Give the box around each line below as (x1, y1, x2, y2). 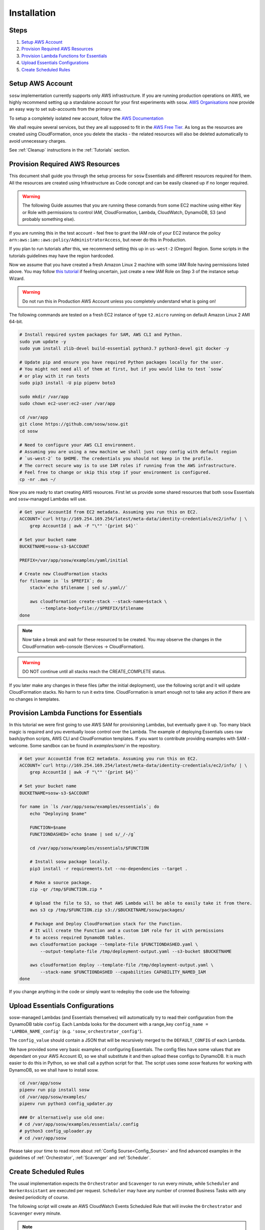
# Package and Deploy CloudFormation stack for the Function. (29, 921, 183, 926)
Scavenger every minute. (9, 1210, 61, 1216)
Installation (9, 7, 56, 18)
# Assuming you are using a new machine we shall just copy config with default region (19, 449, 237, 455)
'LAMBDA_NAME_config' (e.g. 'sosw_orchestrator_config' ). (9, 1028, 143, 1034)
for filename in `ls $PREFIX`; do (19, 578, 103, 584)
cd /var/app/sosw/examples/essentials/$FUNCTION (29, 845, 149, 851)
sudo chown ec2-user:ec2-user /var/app (19, 401, 115, 406)
